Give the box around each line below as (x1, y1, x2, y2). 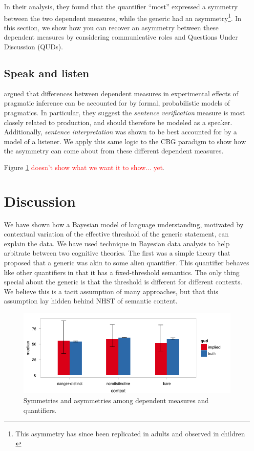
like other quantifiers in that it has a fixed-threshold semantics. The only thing (4, 267, 240, 277)
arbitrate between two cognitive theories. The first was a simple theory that (4, 248, 231, 258)
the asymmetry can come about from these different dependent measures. (4, 146, 224, 156)
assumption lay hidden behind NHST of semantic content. (4, 296, 178, 306)
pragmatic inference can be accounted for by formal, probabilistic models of (4, 98, 230, 108)
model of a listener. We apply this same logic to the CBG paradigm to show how (4, 136, 246, 146)
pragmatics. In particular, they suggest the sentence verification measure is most (4, 107, 245, 118)
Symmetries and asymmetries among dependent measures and (23, 395, 209, 405)
